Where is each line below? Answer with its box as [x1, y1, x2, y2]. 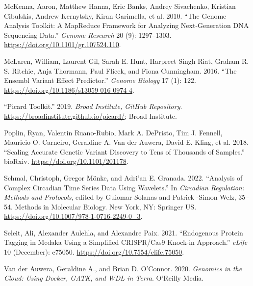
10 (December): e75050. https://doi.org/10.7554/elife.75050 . [4, 247, 184, 257]
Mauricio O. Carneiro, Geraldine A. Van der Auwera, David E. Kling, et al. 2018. [4, 137, 249, 147]
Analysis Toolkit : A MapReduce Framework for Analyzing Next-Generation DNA [4, 20, 249, 30]
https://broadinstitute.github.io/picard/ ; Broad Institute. [4, 110, 177, 121]
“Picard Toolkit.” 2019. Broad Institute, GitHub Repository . [4, 101, 182, 111]
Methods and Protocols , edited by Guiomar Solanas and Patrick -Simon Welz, [4, 192, 236, 202]
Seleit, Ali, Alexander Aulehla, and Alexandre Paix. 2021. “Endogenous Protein [4, 227, 243, 237]
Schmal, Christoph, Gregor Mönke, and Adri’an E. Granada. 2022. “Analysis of [4, 172, 243, 182]
